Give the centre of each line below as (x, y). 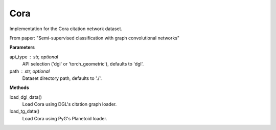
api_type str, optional (34, 57)
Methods (19, 88)
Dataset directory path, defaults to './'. (62, 78)
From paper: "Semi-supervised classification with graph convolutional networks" (95, 38)
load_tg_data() (25, 111)
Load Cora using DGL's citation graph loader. (70, 104)
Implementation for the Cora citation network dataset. (66, 29)
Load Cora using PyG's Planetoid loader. (65, 118)
